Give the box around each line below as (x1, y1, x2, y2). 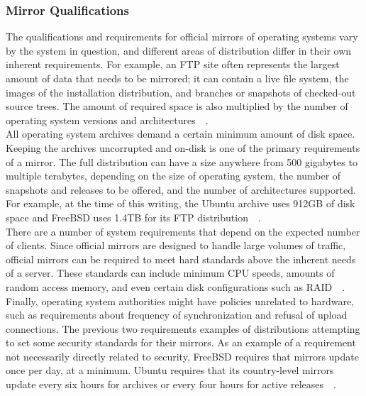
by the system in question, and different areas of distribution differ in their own (6, 43, 352, 57)
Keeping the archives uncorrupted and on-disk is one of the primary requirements (6, 140, 360, 155)
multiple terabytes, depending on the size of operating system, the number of (6, 168, 341, 183)
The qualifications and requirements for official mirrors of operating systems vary (6, 29, 358, 44)
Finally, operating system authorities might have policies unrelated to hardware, (6, 293, 355, 308)
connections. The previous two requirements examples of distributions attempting (6, 321, 360, 336)
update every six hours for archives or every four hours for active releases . (6, 377, 336, 392)
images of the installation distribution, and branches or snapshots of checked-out (6, 84, 356, 99)
